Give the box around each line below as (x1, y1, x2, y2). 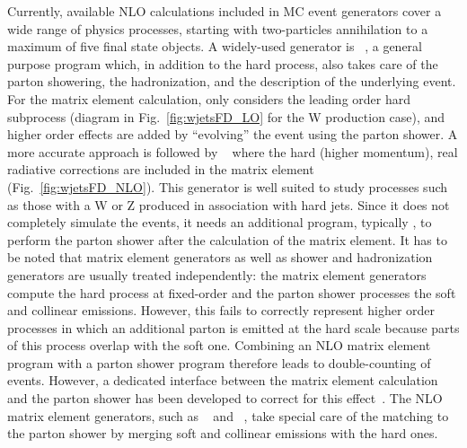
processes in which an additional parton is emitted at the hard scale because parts (7, 318, 460, 337)
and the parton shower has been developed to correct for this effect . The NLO (7, 389, 443, 408)
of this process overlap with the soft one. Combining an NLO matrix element (7, 336, 431, 355)
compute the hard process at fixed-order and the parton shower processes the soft (7, 283, 456, 302)
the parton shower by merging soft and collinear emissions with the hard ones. (7, 424, 438, 443)
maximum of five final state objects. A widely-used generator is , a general (7, 37, 422, 56)
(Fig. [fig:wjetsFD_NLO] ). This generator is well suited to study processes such (7, 177, 448, 196)
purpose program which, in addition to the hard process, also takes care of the (7, 54, 438, 73)
